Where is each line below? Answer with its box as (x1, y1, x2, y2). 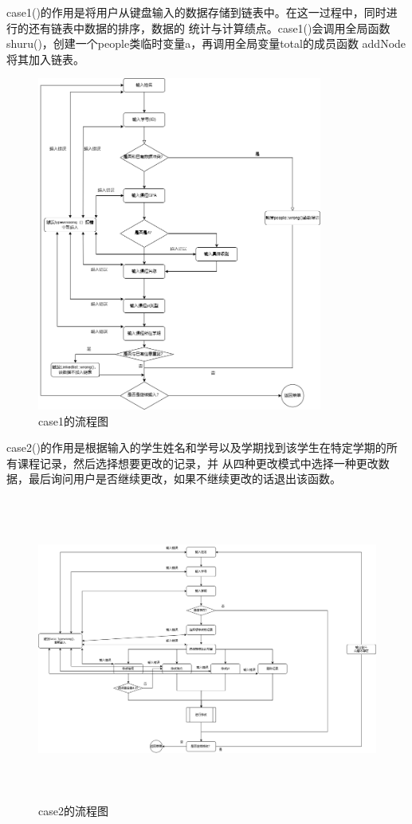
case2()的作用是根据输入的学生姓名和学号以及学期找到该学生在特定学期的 (6, 439, 386, 456)
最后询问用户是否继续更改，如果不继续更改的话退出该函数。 (28, 470, 341, 487)
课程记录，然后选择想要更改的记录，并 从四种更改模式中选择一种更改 (17, 454, 379, 471)
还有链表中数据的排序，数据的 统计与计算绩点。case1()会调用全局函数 (28, 19, 390, 36)
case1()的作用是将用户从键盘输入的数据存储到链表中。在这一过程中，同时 (6, 4, 386, 20)
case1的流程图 (38, 412, 108, 429)
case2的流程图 (38, 802, 108, 818)
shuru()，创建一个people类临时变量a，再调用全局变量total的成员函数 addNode (6, 35, 406, 52)
